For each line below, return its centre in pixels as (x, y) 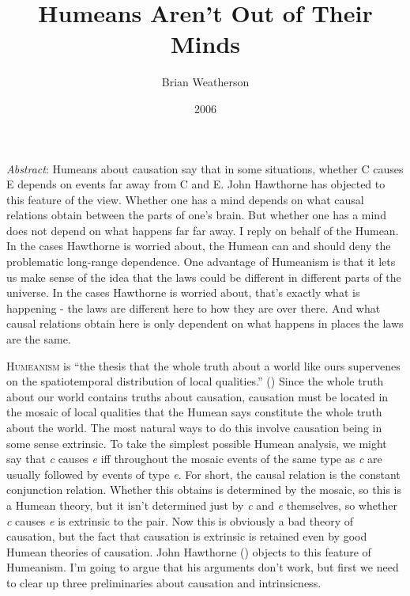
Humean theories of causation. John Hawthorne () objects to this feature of (189, 551)
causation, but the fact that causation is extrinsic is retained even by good (187, 536)
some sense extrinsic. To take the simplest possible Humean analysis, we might (197, 443)
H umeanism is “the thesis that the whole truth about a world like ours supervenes (203, 365)
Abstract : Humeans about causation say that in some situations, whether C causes (205, 168)
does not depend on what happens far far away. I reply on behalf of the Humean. (203, 230)
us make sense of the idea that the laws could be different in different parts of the (204, 277)
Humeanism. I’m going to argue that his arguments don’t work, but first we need (203, 567)
